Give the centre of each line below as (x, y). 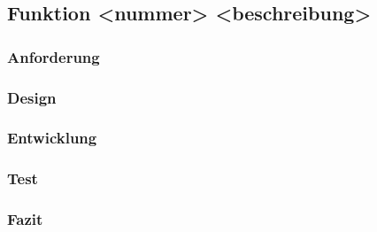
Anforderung (54, 56)
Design (32, 97)
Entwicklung (52, 138)
